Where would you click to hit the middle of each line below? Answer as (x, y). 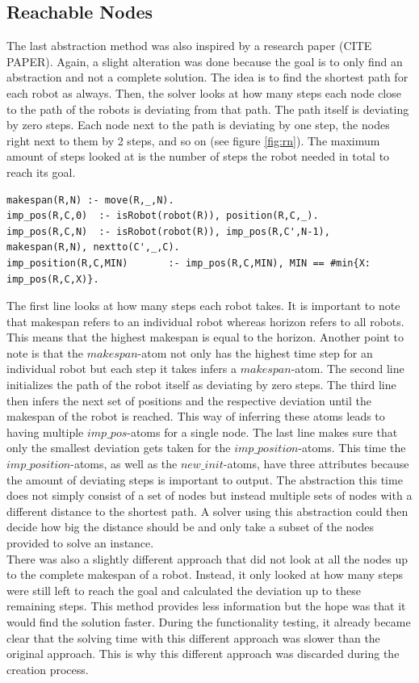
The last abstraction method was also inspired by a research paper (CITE (189, 46)
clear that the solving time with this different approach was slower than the (193, 637)
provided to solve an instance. (80, 543)
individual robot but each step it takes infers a (122, 369)
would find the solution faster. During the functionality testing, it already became (209, 621)
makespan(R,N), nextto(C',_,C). (93, 247)
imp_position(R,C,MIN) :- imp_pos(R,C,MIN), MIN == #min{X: (189, 263)
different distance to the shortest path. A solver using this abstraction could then (207, 511)
